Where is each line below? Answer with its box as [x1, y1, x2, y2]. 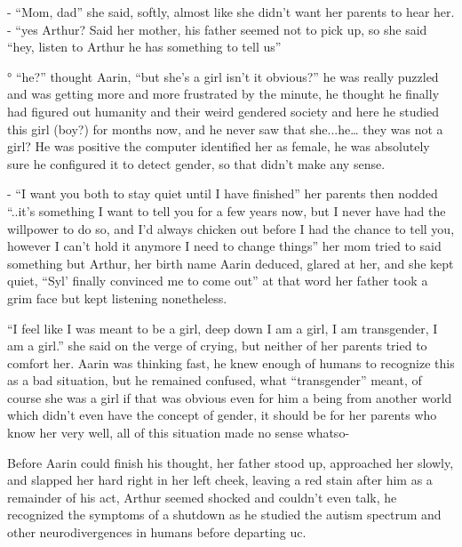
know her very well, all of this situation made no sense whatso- [7, 423, 350, 442]
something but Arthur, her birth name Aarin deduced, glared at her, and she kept [7, 253, 454, 272]
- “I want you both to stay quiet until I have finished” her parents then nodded [7, 184, 438, 203]
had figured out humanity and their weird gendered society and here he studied [7, 101, 440, 120]
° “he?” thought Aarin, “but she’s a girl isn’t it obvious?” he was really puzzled [7, 67, 439, 85]
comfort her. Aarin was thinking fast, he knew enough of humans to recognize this [7, 353, 455, 372]
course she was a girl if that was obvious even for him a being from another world [7, 388, 452, 406]
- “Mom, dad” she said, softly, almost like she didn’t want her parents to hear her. [7, 3, 455, 20]
